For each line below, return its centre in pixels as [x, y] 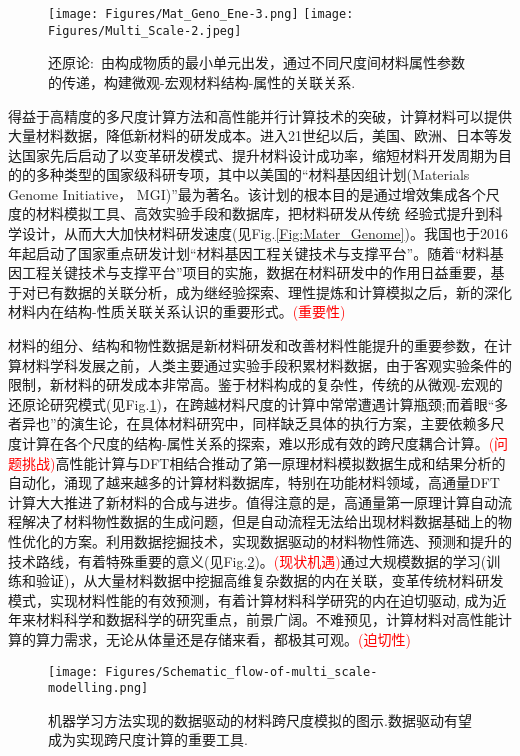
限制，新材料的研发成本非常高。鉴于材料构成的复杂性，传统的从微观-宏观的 [255, 384]
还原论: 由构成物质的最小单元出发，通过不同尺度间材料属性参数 [256, 62]
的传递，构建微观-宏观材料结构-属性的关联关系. [202, 81]
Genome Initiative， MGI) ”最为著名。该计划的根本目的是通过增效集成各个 [247, 193]
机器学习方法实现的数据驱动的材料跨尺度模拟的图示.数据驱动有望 [260, 719]
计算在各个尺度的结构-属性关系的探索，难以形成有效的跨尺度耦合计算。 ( [258, 443]
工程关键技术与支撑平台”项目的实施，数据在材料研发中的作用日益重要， [256, 272]
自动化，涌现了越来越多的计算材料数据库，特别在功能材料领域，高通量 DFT [254, 482]
